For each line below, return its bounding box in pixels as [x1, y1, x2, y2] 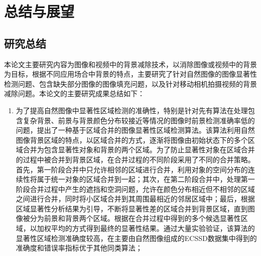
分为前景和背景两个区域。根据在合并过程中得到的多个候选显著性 [30, 213, 241, 223]
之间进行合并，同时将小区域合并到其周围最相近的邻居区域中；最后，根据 [16, 193, 255, 204]
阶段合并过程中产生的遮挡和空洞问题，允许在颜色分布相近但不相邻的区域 [16, 183, 255, 194]
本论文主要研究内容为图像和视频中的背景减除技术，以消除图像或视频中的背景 [4, 59, 257, 69]
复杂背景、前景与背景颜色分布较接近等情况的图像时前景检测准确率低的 [23, 115, 255, 125]
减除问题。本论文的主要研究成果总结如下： [4, 88, 145, 99]
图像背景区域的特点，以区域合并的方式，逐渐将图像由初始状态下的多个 [16, 134, 248, 145]
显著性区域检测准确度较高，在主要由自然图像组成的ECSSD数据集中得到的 [16, 232, 257, 243]
